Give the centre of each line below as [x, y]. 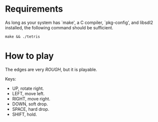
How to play [29, 56]
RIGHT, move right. [31, 99]
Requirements [34, 9]
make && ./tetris [23, 37]
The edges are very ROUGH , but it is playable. [51, 69]
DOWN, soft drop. [30, 104]
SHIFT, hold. [25, 114]
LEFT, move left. [28, 93]
